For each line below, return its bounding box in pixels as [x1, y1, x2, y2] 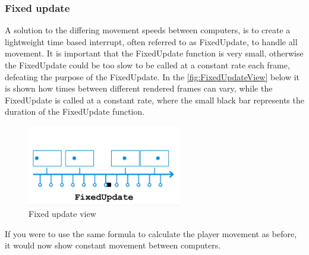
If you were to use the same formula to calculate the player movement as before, [5, 227, 297, 240]
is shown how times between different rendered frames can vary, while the [5, 82, 273, 95]
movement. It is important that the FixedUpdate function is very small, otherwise [5, 47, 304, 59]
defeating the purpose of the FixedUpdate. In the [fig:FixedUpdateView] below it [5, 70, 300, 83]
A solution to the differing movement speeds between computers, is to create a [5, 24, 291, 36]
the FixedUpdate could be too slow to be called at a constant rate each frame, [5, 59, 290, 71]
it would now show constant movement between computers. [5, 239, 221, 251]
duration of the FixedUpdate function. [5, 105, 145, 118]
